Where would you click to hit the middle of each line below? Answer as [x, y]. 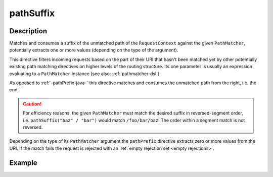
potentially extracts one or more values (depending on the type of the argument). [94, 50]
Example [23, 163]
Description [28, 31]
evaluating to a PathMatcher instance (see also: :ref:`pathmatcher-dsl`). [85, 74]
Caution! [32, 104]
